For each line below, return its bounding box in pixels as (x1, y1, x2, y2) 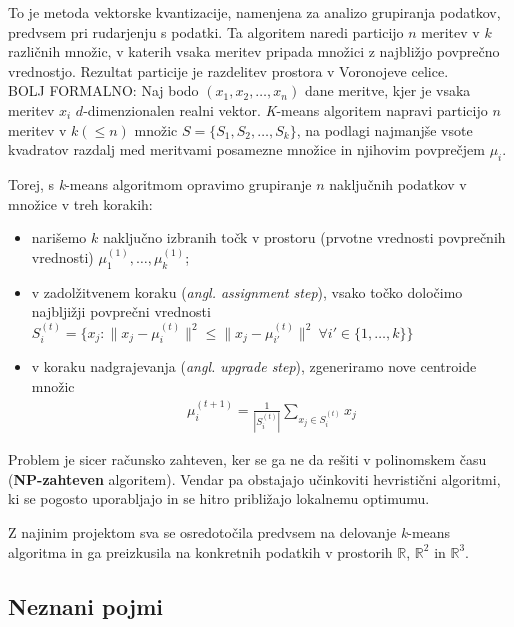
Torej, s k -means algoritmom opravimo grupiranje (8, 173, 312, 194)
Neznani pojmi (8, 590, 164, 621)
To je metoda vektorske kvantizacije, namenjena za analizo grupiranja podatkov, (8, 2, 501, 22)
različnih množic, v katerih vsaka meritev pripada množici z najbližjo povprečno (8, 41, 500, 62)
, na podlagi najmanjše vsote (296, 119, 473, 140)
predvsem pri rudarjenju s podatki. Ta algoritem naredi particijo (8, 21, 404, 42)
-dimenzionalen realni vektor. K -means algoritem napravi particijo (83, 99, 488, 120)
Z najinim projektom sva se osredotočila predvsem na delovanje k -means (8, 522, 451, 543)
